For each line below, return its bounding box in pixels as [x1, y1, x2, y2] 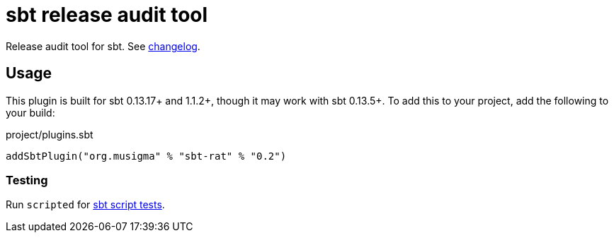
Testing [6, 172, 48, 187]
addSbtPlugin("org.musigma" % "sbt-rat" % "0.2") [6, 150, 287, 162]
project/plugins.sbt [6, 128, 93, 141]
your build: [6, 106, 55, 119]
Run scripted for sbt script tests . [6, 198, 165, 211]
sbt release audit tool [6, 3, 208, 27]
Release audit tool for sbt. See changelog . [6, 40, 200, 52]
